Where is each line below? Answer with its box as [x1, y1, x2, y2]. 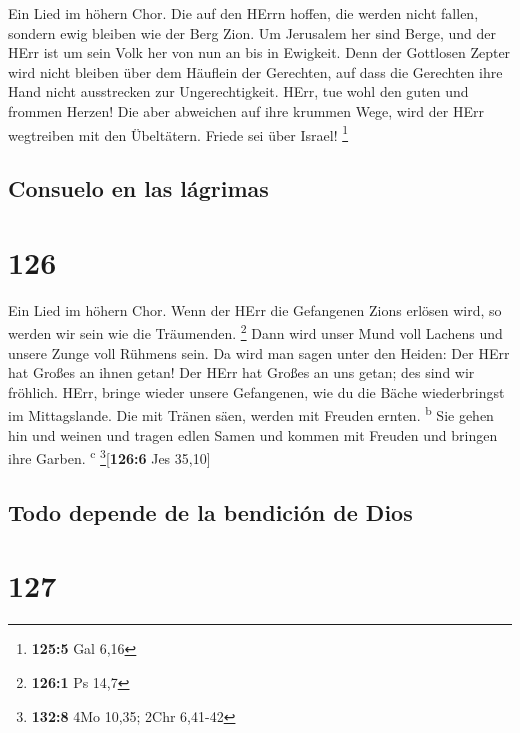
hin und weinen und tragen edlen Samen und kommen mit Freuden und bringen [8, 424, 498, 445]
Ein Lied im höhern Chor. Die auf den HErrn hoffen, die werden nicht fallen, [8, 3, 479, 23]
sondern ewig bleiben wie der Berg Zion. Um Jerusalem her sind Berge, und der [8, 22, 496, 43]
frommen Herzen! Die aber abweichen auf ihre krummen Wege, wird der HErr [8, 100, 484, 121]
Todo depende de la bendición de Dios [8, 496, 413, 527]
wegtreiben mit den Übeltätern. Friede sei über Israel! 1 [8, 121, 349, 145]
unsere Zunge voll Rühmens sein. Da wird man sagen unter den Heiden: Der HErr [8, 342, 510, 363]
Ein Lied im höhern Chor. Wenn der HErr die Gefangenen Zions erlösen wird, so [8, 299, 502, 320]
